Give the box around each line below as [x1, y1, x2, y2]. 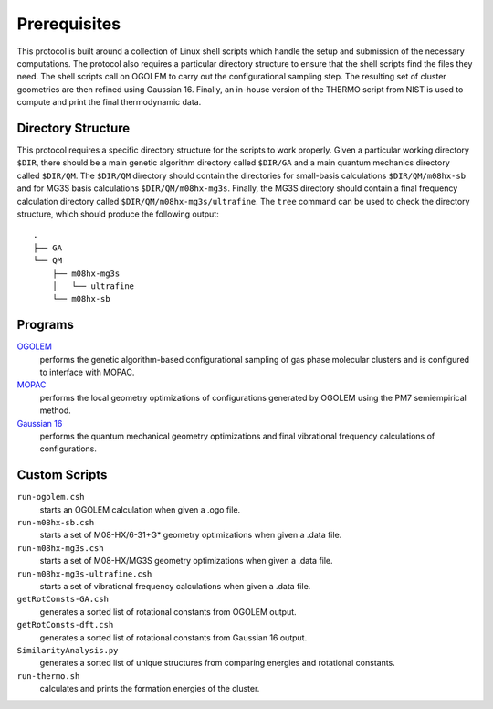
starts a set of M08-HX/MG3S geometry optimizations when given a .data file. [39, 556, 333, 566]
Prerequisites [16, 14, 121, 34]
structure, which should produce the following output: [16, 208, 219, 219]
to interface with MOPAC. [39, 366, 135, 377]
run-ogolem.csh [16, 492, 86, 503]
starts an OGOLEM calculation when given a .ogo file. [39, 503, 241, 515]
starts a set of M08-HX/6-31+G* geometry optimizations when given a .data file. [39, 530, 342, 541]
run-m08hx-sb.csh [16, 517, 95, 528]
